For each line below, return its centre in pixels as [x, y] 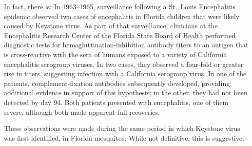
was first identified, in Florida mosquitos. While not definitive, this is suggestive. [124, 137]
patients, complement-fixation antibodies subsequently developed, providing [117, 83]
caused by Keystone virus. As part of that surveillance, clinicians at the [111, 26]
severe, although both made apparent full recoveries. [82, 112]
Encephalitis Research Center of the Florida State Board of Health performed [120, 35]
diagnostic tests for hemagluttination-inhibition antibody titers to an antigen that [126, 45]
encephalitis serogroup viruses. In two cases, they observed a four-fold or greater [124, 64]
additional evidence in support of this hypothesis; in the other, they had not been [126, 93]
